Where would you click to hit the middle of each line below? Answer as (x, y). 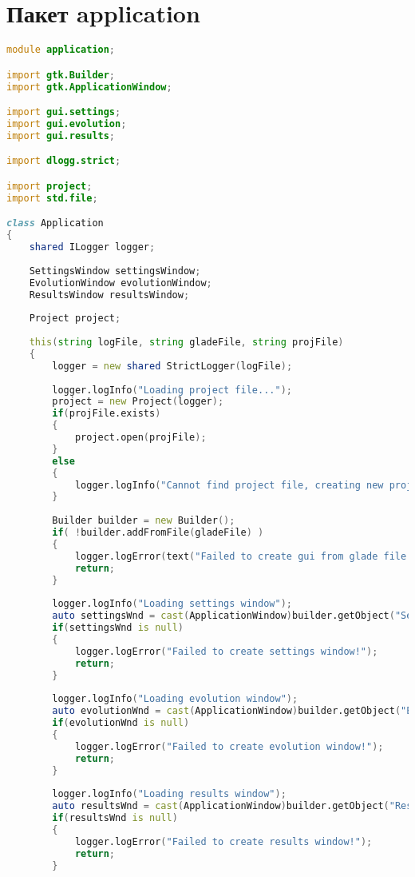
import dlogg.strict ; (64, 161)
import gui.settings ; (64, 112)
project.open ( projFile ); (140, 438)
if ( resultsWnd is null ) (115, 818)
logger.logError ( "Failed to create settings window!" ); (226, 651)
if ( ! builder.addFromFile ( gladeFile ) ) (158, 533)
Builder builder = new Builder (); (144, 521)
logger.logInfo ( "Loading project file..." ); (172, 390)
